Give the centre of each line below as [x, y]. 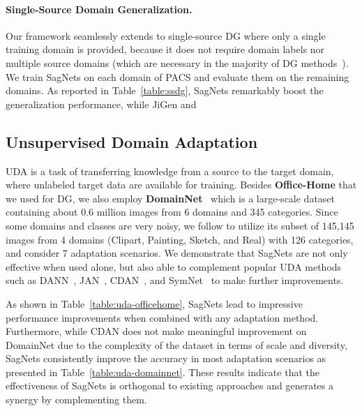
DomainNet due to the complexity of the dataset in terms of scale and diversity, [176, 344]
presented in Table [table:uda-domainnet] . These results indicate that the [163, 372]
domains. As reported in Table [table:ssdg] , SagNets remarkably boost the [165, 90]
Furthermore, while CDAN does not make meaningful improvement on [156, 331]
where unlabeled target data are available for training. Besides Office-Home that [181, 185]
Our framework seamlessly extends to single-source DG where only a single [166, 35]
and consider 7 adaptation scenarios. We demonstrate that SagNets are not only [177, 253]
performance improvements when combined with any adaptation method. [162, 317]
